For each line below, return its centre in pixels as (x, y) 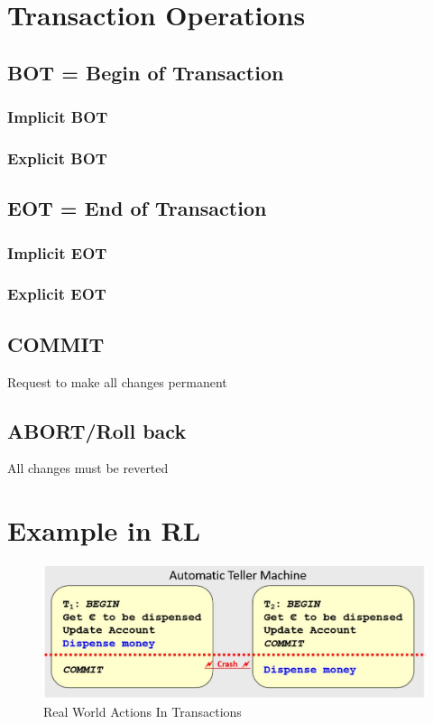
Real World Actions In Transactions (143, 712)
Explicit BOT (57, 158)
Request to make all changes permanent (117, 381)
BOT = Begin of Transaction (146, 72)
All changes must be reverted (88, 468)
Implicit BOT (58, 117)
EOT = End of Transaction (137, 208)
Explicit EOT (57, 294)
